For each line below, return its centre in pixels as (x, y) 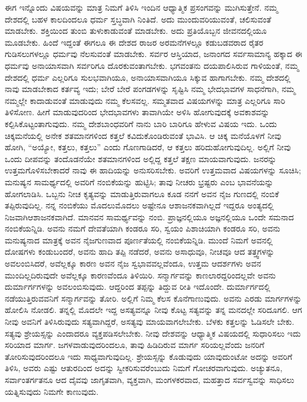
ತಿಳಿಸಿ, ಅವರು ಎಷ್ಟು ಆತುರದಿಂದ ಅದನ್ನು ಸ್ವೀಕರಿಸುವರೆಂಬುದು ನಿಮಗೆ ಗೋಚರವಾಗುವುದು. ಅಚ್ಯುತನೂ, (144, 368)
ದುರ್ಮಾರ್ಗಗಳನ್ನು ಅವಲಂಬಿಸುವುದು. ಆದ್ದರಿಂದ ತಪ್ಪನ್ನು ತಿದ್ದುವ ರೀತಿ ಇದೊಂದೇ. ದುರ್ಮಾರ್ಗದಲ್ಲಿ (137, 287)
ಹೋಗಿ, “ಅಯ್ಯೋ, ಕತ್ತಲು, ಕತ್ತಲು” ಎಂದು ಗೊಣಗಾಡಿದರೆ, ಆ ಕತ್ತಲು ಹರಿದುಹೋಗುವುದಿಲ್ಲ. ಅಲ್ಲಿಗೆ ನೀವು (148, 147)
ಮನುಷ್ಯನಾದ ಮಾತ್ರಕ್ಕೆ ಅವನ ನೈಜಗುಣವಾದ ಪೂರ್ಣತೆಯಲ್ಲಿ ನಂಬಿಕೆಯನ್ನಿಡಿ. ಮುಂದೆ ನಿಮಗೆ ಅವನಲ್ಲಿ (139, 240)
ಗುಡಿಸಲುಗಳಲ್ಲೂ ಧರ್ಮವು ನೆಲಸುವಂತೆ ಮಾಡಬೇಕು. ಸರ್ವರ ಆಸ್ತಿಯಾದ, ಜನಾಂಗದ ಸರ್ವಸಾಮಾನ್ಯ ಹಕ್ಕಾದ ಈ (153, 54)
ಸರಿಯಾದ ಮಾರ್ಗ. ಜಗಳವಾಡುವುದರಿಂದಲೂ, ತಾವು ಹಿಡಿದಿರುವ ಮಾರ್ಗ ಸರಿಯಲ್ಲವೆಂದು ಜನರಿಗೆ (135, 345)
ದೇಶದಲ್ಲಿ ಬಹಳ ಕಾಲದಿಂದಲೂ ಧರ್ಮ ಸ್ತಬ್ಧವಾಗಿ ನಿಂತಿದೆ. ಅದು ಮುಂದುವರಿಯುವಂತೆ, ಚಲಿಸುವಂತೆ (138, 19)
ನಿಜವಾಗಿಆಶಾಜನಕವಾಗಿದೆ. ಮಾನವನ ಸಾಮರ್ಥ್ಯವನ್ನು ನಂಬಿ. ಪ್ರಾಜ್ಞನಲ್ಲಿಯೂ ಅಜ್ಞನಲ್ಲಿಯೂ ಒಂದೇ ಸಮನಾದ (149, 216)
